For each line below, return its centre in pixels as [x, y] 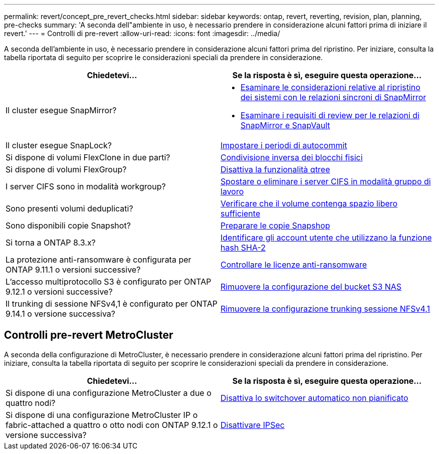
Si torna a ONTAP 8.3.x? [51, 243]
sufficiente [241, 213]
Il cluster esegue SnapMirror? [61, 110]
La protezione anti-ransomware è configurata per [98, 260]
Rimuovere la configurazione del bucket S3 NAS [311, 287]
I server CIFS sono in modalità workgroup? [86, 186]
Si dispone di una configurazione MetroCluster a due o [108, 393]
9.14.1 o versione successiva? [60, 314]
